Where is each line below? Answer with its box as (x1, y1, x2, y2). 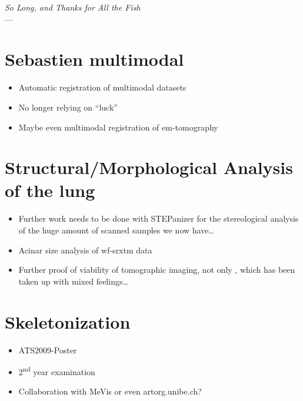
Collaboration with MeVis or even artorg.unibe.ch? (18, 385, 202, 397)
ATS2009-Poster (18, 343, 77, 356)
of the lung (5, 178, 95, 202)
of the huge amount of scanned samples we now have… (18, 224, 214, 236)
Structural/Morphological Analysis (5, 155, 293, 179)
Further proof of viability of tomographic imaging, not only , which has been (18, 263, 295, 276)
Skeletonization (5, 309, 131, 333)
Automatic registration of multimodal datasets (18, 81, 187, 93)
